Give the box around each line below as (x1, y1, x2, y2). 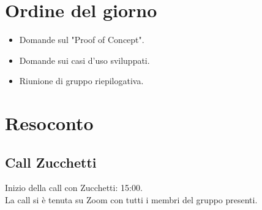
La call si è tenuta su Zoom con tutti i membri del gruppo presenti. (5, 193, 258, 206)
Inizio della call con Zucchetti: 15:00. (5, 181, 143, 194)
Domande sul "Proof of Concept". (19, 33, 144, 46)
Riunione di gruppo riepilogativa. (19, 74, 144, 87)
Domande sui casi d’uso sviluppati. (19, 53, 150, 66)
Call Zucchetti (5, 152, 97, 171)
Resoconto (5, 111, 94, 136)
